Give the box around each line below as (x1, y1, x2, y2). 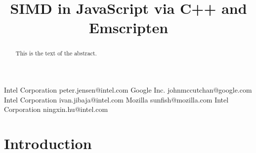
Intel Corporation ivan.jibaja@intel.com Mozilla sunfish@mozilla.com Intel (4, 94, 229, 104)
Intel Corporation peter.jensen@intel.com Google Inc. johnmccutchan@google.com (4, 85, 252, 95)
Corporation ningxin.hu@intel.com (4, 104, 108, 114)
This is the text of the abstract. (15, 49, 97, 57)
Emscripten (88, 17, 169, 38)
